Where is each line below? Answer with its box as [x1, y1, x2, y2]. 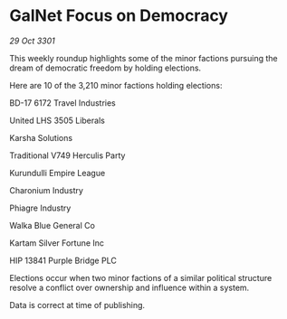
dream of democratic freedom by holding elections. [9, 62, 202, 73]
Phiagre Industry [9, 202, 72, 213]
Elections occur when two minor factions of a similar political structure [9, 272, 273, 283]
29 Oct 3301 [9, 35, 56, 46]
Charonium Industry [9, 184, 84, 195]
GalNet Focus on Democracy [9, 5, 229, 26]
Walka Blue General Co [9, 220, 95, 230]
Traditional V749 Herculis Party [9, 150, 126, 161]
